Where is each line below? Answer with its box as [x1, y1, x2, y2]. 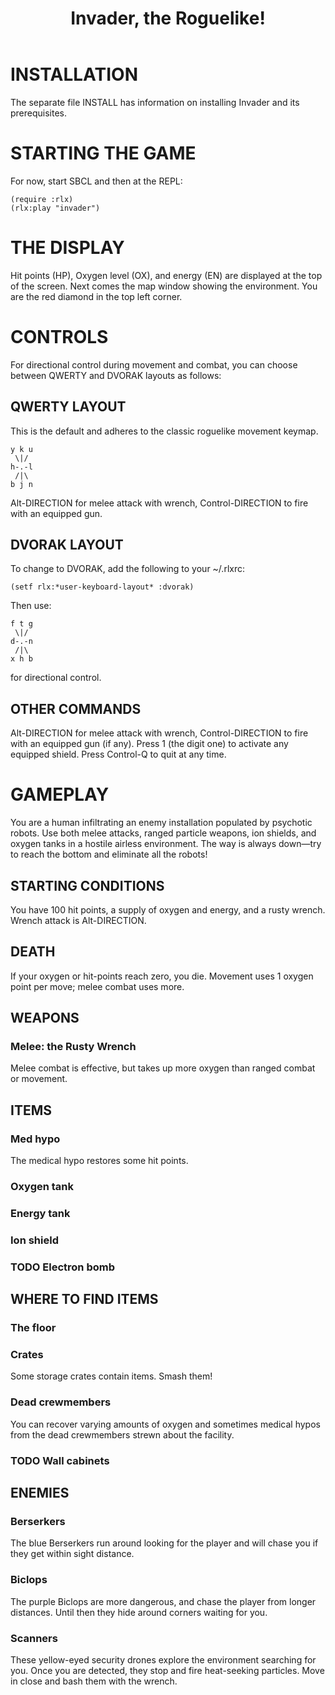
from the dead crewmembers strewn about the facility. [10, 1428, 235, 1441]
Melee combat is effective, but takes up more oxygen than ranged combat [10, 1062, 316, 1074]
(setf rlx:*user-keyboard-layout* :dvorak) [10, 582, 195, 592]
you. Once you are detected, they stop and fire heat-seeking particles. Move [10, 1664, 325, 1676]
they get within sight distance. [10, 1548, 135, 1560]
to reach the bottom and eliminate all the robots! [10, 848, 208, 861]
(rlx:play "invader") [10, 203, 101, 213]
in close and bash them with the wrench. [10, 1675, 178, 1687]
